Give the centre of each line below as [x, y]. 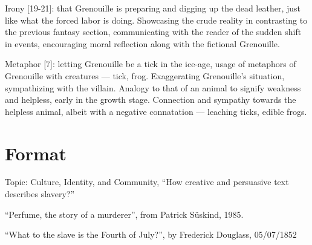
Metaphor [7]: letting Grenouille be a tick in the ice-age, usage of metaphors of [151, 64]
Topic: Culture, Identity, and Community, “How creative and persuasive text [147, 182]
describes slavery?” [40, 194]
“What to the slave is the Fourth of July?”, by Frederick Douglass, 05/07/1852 [151, 234]
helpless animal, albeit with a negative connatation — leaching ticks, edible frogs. [156, 111]
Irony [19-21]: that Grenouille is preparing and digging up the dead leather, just [153, 8]
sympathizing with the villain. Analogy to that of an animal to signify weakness [153, 87]
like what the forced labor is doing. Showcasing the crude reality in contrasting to [156, 20]
